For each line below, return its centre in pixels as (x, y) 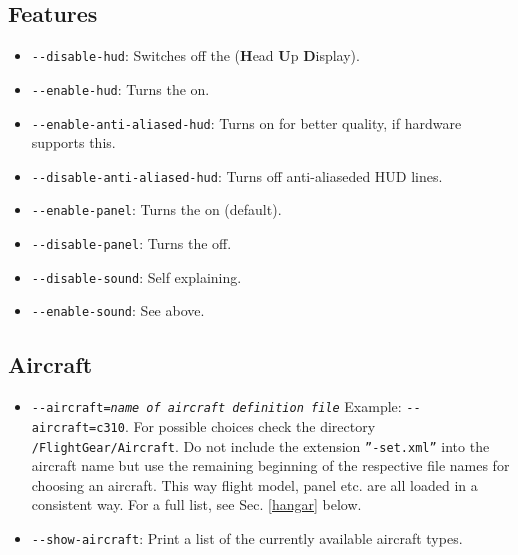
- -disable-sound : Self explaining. (136, 276)
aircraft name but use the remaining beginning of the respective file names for (270, 465)
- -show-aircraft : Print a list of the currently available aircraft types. (247, 538)
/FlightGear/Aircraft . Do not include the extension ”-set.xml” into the (260, 445)
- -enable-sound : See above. (118, 310)
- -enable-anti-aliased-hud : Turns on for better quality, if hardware (246, 122)
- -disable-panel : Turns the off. (131, 243)
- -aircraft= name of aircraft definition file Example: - (222, 406)
